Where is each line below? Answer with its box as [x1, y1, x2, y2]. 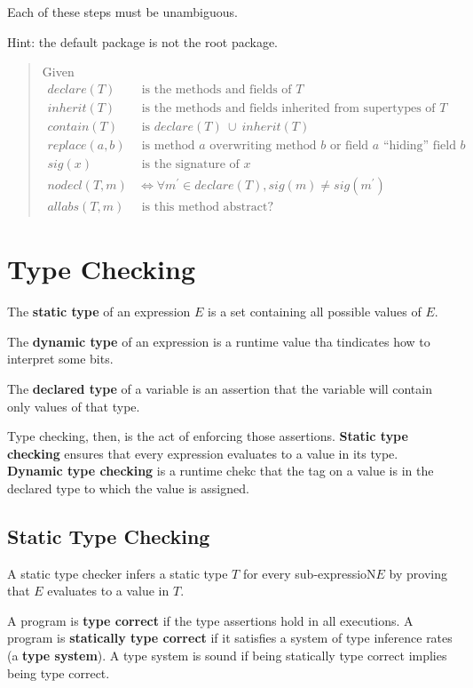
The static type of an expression [7, 302, 191, 321]
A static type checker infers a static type [7, 564, 228, 582]
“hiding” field [382, 139, 456, 152]
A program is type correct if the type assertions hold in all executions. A [7, 611, 414, 629]
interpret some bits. [7, 349, 114, 368]
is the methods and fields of [141, 83, 292, 96]
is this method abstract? [141, 200, 274, 213]
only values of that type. [7, 396, 140, 415]
